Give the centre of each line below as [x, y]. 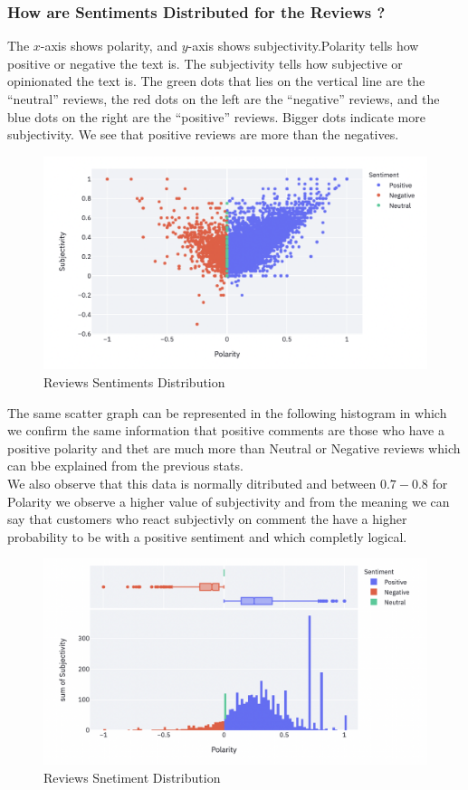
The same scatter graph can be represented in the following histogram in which [227, 412]
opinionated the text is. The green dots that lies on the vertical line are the [216, 81]
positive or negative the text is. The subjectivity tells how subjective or [205, 63]
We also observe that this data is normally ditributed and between [192, 483]
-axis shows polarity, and [109, 46]
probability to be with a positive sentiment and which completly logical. [207, 536]
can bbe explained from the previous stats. [125, 466]
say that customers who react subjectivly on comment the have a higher [207, 519]
